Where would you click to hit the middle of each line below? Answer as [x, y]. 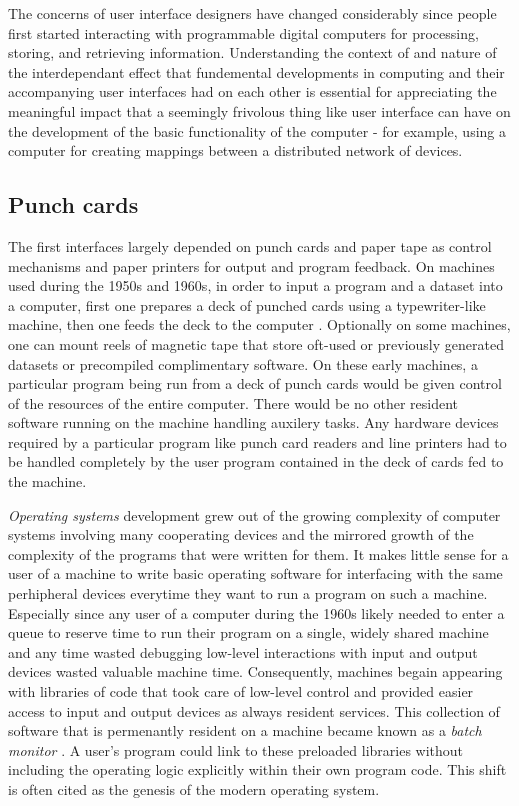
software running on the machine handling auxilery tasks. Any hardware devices [253, 422]
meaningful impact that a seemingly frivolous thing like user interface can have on [259, 110]
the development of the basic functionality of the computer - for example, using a [257, 130]
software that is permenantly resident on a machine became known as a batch [245, 730]
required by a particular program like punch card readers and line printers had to [257, 441]
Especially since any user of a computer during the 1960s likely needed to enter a [256, 612]
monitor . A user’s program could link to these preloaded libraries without [236, 749]
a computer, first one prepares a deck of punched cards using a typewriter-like [247, 304]
